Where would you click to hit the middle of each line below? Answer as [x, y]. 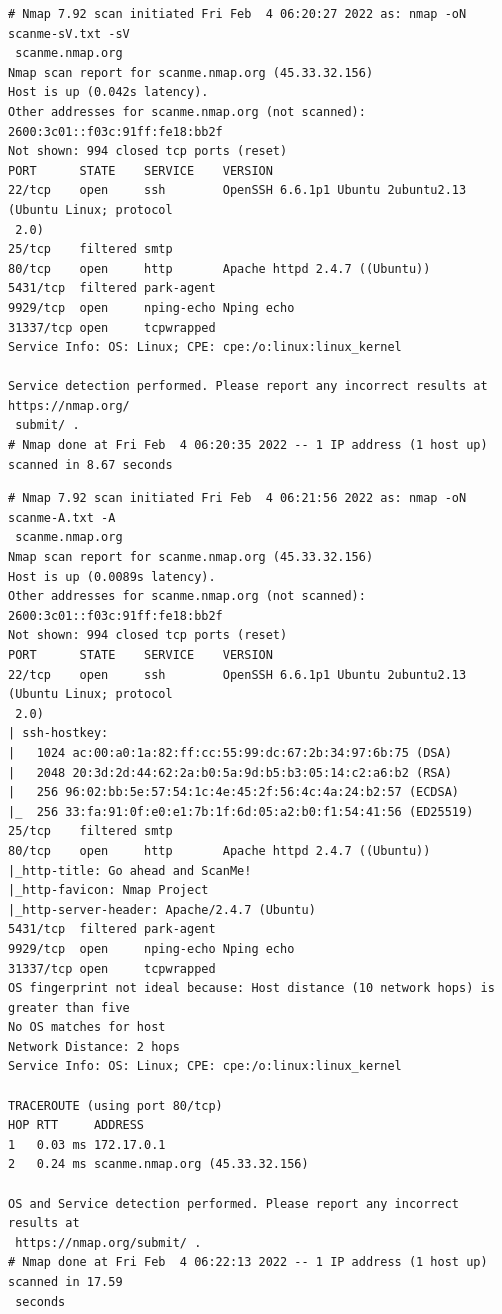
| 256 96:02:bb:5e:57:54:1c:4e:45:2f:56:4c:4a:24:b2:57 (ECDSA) [234, 792]
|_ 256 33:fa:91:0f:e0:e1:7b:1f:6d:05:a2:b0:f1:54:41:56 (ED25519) [241, 811]
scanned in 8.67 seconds [90, 464]
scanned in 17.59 [65, 1282]
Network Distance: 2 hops [94, 1046]
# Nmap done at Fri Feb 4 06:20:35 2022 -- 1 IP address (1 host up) [248, 445]
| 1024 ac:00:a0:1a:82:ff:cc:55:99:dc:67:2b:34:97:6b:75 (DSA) [230, 752]
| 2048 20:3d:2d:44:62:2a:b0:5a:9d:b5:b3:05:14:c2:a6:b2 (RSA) [230, 772]
